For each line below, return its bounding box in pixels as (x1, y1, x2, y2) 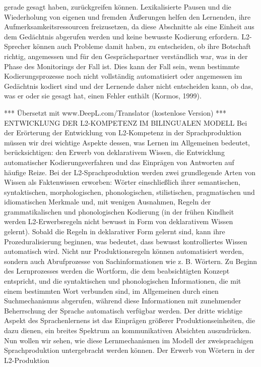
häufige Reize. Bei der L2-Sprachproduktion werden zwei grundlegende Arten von (4, 167, 255, 177)
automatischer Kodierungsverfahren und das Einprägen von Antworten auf (4, 156, 234, 167)
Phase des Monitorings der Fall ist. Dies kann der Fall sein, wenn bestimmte (4, 61, 240, 71)
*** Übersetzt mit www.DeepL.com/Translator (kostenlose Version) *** (4, 107, 227, 118)
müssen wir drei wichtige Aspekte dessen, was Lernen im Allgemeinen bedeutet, (4, 137, 250, 147)
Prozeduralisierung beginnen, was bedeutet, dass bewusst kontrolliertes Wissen (4, 236, 247, 246)
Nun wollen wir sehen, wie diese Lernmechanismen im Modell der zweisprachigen (4, 335, 253, 345)
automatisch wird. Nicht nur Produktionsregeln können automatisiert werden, (4, 246, 244, 256)
